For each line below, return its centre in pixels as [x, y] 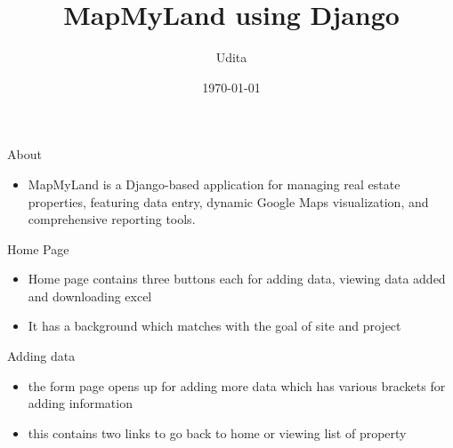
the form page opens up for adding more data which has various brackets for [237, 385]
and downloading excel [90, 296]
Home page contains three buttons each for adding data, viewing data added [237, 279]
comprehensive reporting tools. [112, 219]
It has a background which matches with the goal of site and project [214, 326]
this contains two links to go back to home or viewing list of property [217, 432]
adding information [80, 403]
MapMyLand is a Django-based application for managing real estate [214, 184]
